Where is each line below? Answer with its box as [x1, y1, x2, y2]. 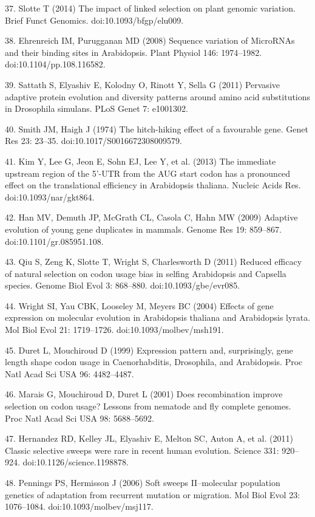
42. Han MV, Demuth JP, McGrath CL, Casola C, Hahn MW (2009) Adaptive [5, 211, 298, 224]
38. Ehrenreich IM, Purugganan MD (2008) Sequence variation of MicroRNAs [5, 34, 295, 47]
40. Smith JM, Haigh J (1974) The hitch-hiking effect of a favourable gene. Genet [5, 122, 308, 135]
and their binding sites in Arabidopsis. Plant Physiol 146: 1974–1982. [5, 46, 262, 58]
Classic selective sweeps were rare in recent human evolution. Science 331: [5, 443, 279, 456]
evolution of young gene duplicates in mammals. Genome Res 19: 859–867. [5, 222, 282, 235]
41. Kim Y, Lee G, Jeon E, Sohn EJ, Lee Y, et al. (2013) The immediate [5, 154, 276, 167]
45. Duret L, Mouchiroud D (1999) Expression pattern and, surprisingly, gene [5, 343, 293, 356]
